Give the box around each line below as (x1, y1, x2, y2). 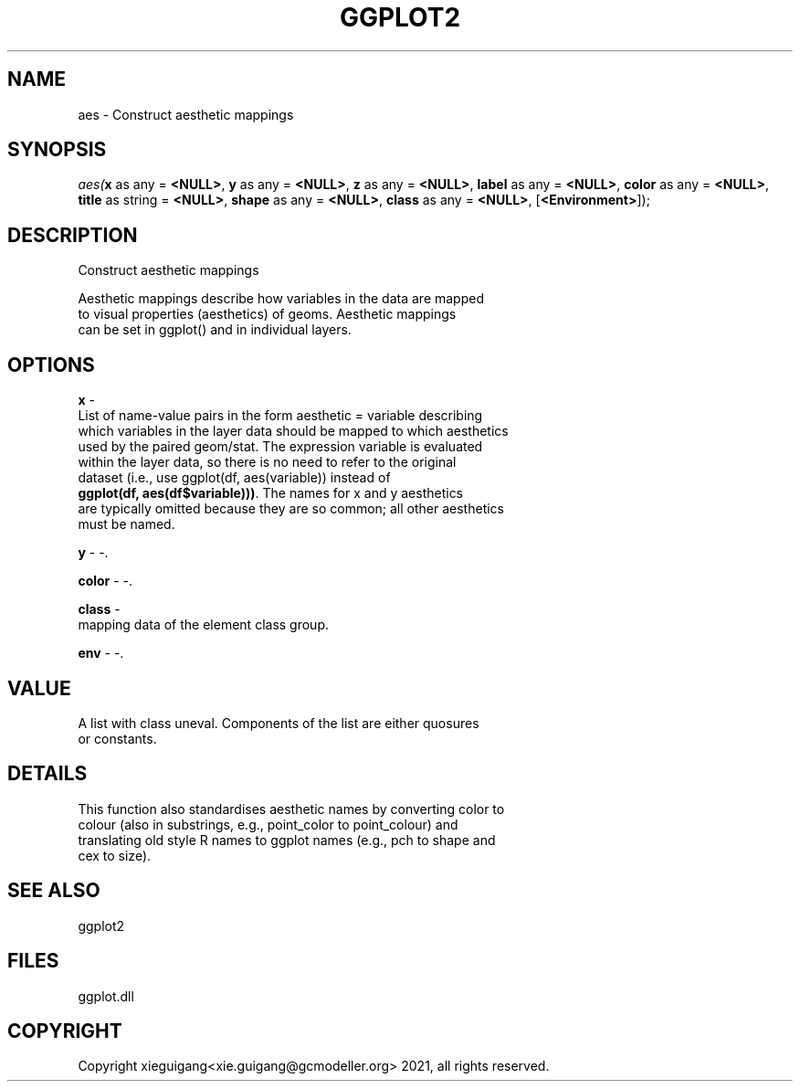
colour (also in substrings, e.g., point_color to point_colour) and (78, 816, 458, 832)
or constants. (78, 730, 157, 746)
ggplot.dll (78, 988, 134, 1004)
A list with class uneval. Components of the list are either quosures (78, 714, 479, 731)
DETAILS (7, 762, 88, 786)
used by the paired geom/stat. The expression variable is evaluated (78, 439, 483, 455)
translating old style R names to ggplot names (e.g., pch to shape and (78, 831, 496, 848)
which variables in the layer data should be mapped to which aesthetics (78, 423, 509, 439)
